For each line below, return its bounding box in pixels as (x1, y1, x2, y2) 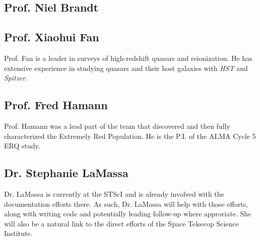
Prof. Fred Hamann (4, 97, 108, 113)
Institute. (4, 228, 33, 238)
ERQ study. (4, 140, 40, 151)
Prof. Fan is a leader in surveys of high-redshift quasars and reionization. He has (4, 52, 252, 63)
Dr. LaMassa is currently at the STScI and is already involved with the (4, 188, 224, 199)
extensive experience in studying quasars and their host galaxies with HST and (4, 62, 248, 73)
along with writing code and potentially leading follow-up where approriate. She (4, 208, 251, 219)
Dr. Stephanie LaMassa (4, 165, 128, 181)
